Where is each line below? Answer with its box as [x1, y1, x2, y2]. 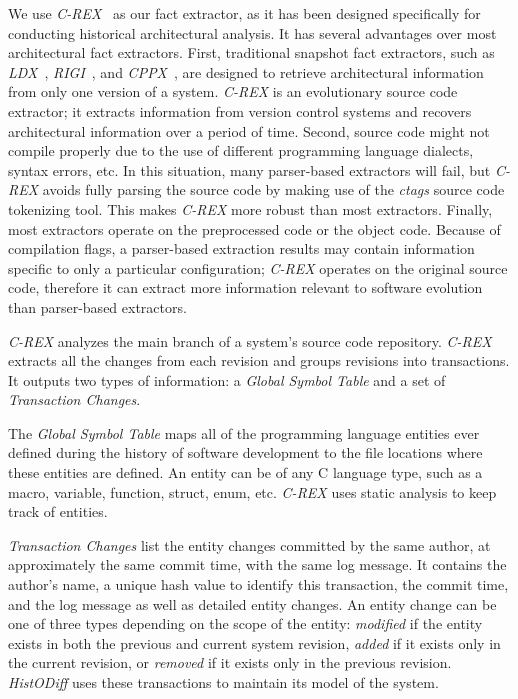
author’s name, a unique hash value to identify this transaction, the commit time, [8, 574, 509, 595]
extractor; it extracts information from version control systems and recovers [8, 100, 472, 121]
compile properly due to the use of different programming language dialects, [8, 140, 474, 161]
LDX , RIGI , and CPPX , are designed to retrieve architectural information [8, 61, 484, 82]
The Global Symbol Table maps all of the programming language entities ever [8, 422, 480, 443]
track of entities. [8, 501, 108, 522]
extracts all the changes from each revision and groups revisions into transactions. [8, 350, 510, 371]
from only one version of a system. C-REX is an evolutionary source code [8, 81, 458, 102]
